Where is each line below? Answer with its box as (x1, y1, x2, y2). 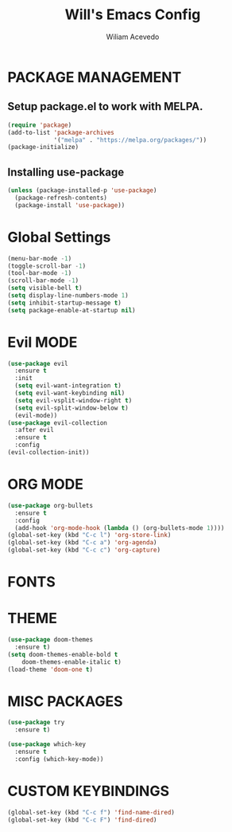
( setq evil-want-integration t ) (14, 382, 122, 390)
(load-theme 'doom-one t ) (7, 665, 93, 673)
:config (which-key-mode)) (14, 755, 104, 763)
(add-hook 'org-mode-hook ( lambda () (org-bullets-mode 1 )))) (14, 524, 225, 532)
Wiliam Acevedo (106, 32, 160, 41)
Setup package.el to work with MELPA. (7, 100, 203, 113)
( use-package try (7, 719, 65, 727)
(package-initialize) (7, 143, 79, 151)
